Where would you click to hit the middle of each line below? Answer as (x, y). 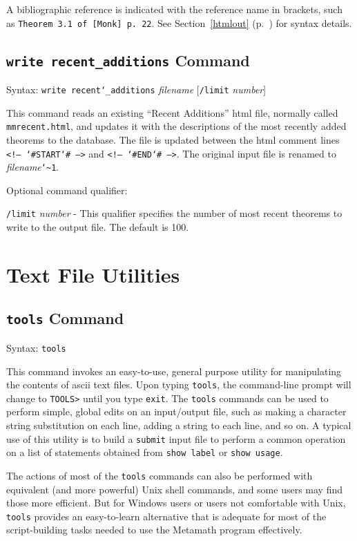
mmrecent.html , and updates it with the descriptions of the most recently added (176, 126)
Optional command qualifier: (67, 190)
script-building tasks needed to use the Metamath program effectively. (154, 530)
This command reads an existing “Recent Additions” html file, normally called (172, 112)
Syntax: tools (36, 347)
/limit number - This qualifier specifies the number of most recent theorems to (174, 213)
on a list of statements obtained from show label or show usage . (145, 452)
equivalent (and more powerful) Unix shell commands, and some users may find (174, 489)
